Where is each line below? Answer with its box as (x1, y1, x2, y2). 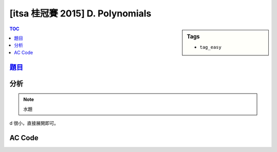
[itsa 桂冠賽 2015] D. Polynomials (9, 8, 151, 19)
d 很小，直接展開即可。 (9, 120, 59, 126)
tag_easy (200, 44, 222, 50)
